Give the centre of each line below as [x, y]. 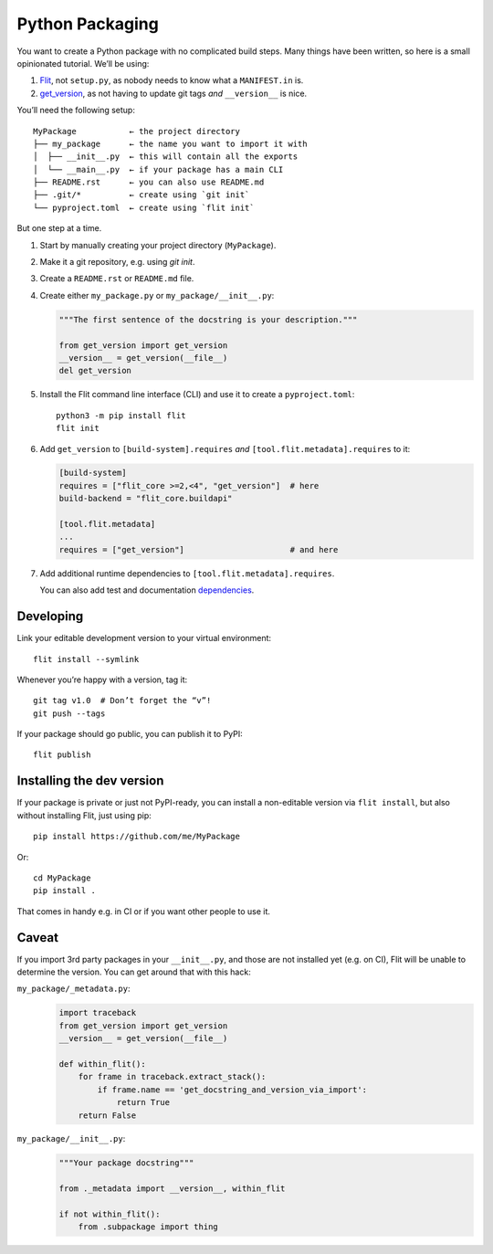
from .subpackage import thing [148, 1227]
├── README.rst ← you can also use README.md [149, 182]
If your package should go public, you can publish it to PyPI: [130, 734]
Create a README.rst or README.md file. [117, 279]
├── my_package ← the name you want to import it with [170, 143]
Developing [50, 616]
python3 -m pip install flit [121, 415]
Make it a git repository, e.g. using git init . [117, 262]
